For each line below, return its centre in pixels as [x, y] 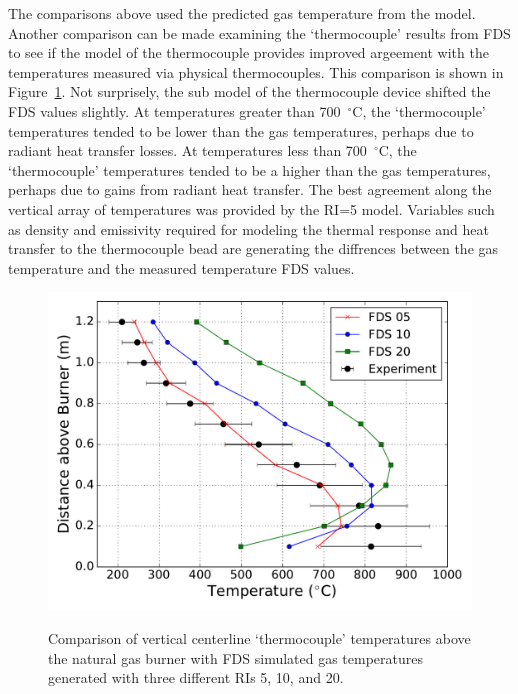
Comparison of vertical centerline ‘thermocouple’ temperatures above [259, 637]
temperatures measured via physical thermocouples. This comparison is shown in [256, 71]
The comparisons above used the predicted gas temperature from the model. [242, 13]
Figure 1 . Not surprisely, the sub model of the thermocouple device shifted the [249, 91]
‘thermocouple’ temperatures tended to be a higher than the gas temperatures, [249, 169]
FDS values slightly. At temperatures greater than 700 [174, 110]
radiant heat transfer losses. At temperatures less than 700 [187, 150]
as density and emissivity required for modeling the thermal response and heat [248, 228]
